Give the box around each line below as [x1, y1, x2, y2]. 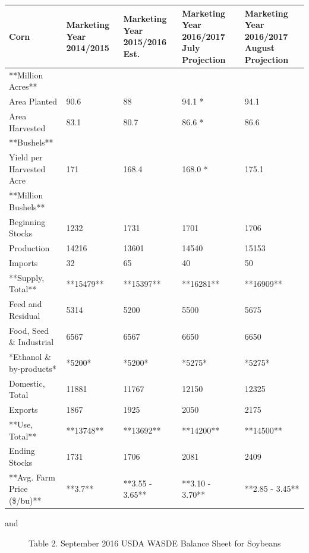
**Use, [9, 418, 33, 430]
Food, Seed [9, 324, 49, 336]
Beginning [9, 215, 46, 227]
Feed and [9, 298, 42, 310]
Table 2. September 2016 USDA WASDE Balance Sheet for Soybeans [29, 536, 281, 549]
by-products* [9, 362, 56, 374]
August [244, 42, 275, 54]
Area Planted [9, 95, 58, 108]
